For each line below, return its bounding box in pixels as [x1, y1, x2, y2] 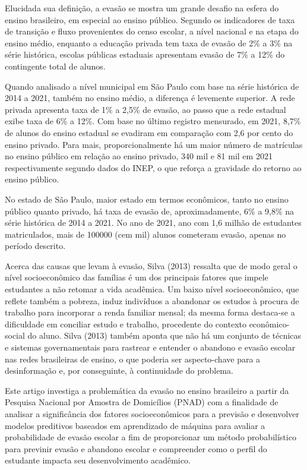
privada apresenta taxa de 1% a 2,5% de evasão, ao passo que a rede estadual [5, 103, 286, 115]
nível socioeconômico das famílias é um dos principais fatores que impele [5, 271, 268, 283]
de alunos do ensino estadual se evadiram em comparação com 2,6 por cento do [5, 126, 293, 138]
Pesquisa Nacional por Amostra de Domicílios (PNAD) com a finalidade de [5, 396, 278, 408]
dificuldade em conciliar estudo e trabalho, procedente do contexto [5, 317, 246, 330]
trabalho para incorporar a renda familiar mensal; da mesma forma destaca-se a [5, 306, 295, 318]
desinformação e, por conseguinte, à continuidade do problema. [5, 364, 233, 377]
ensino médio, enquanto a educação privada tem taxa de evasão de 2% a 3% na [5, 36, 293, 49]
